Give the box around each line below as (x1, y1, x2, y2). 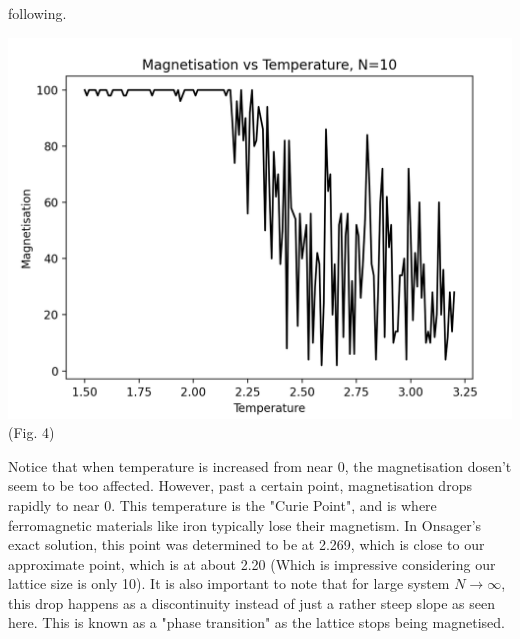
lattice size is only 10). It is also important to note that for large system (8, 573, 450, 594)
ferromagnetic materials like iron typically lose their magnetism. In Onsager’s (8, 514, 482, 535)
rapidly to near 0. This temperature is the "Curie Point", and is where (8, 494, 437, 515)
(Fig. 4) (8, 422, 55, 443)
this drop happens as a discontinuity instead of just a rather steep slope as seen (8, 592, 495, 613)
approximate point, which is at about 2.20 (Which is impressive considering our (8, 553, 496, 574)
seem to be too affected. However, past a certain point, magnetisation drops (8, 475, 472, 496)
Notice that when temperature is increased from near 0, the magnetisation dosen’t (8, 455, 512, 476)
